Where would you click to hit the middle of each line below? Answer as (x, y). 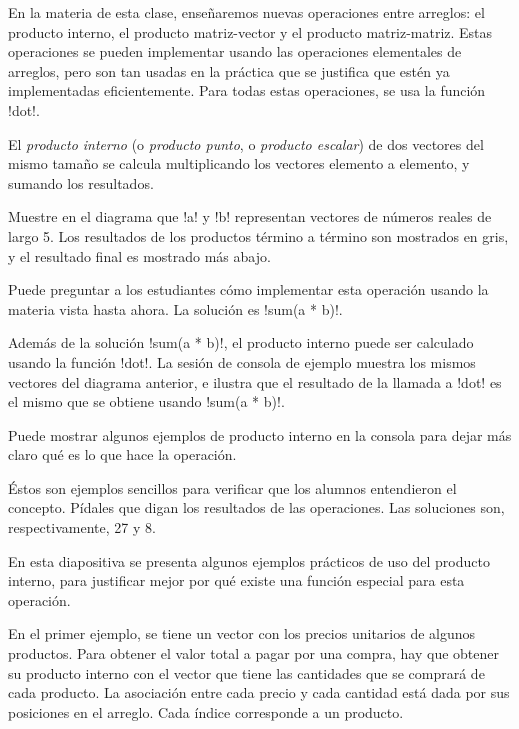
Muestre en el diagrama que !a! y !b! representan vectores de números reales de (250, 216)
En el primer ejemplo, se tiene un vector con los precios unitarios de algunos (242, 633)
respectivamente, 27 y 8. (82, 527)
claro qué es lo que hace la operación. (122, 454)
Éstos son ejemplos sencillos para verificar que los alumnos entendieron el (232, 487)
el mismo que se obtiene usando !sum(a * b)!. (146, 401)
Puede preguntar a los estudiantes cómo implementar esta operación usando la (248, 289)
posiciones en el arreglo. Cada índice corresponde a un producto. (206, 711)
